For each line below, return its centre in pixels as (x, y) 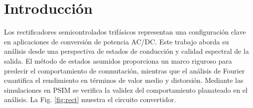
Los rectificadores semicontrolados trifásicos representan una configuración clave (125, 32)
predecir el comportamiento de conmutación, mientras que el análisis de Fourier (125, 70)
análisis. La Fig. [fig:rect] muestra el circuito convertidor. (90, 99)
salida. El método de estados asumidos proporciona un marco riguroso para (118, 60)
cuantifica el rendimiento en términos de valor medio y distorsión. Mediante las (124, 80)
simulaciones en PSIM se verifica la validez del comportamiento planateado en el (126, 90)
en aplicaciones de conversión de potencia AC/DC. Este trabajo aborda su (117, 41)
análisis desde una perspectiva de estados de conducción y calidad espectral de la (126, 51)
